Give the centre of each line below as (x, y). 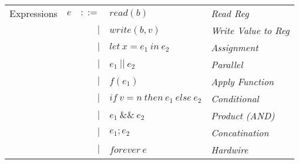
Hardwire (230, 150)
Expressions (33, 13)
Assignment (235, 47)
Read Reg (230, 13)
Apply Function (243, 81)
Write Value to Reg (250, 30)
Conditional (235, 98)
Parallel (227, 64)
